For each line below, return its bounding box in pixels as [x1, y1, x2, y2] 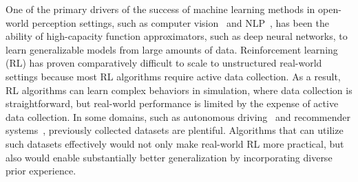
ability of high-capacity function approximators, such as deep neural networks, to [6, 29, 348, 43]
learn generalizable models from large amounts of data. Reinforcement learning [6, 42, 338, 56]
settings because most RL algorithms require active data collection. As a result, [6, 69, 341, 83]
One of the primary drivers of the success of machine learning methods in [6, 2, 315, 16]
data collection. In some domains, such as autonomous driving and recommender [6, 109, 350, 124]
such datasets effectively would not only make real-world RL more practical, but [6, 136, 344, 150]
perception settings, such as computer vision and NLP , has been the [32, 15, 329, 30]
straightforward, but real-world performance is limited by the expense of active [6, 96, 339, 111]
